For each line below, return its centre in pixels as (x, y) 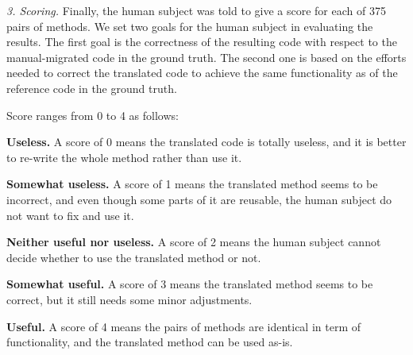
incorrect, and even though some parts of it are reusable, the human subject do (199, 199)
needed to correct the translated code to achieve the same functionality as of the (202, 73)
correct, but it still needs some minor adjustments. (129, 299)
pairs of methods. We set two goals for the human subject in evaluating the (190, 26)
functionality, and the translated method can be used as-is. (150, 342)
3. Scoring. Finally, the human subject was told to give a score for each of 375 (196, 10)
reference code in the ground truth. (92, 88)
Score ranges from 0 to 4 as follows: (93, 115)
